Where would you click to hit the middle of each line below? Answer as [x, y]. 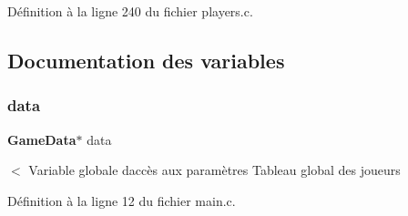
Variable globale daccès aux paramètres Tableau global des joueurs [214, 170]
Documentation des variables [146, 60]
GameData [42, 139]
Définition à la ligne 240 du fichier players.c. [130, 11]
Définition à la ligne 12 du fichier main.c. [122, 200]
